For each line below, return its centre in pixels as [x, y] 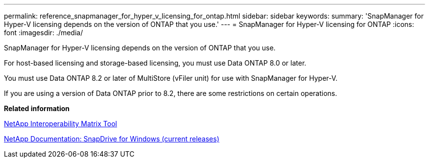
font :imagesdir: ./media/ [44, 33]
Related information [37, 108]
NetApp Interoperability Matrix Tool [60, 124]
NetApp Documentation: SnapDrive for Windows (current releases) [112, 139]
